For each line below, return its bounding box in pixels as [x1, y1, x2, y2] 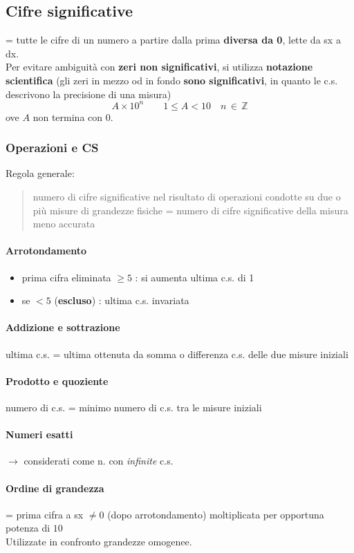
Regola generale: [6, 166, 75, 180]
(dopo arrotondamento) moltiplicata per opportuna [107, 507, 324, 521]
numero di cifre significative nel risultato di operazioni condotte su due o [32, 189, 341, 204]
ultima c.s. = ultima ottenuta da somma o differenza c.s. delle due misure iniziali [6, 346, 348, 361]
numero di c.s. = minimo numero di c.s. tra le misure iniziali [6, 400, 262, 415]
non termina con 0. [32, 109, 113, 124]
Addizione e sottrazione [6, 320, 120, 335]
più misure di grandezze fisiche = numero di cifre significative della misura [32, 203, 348, 217]
